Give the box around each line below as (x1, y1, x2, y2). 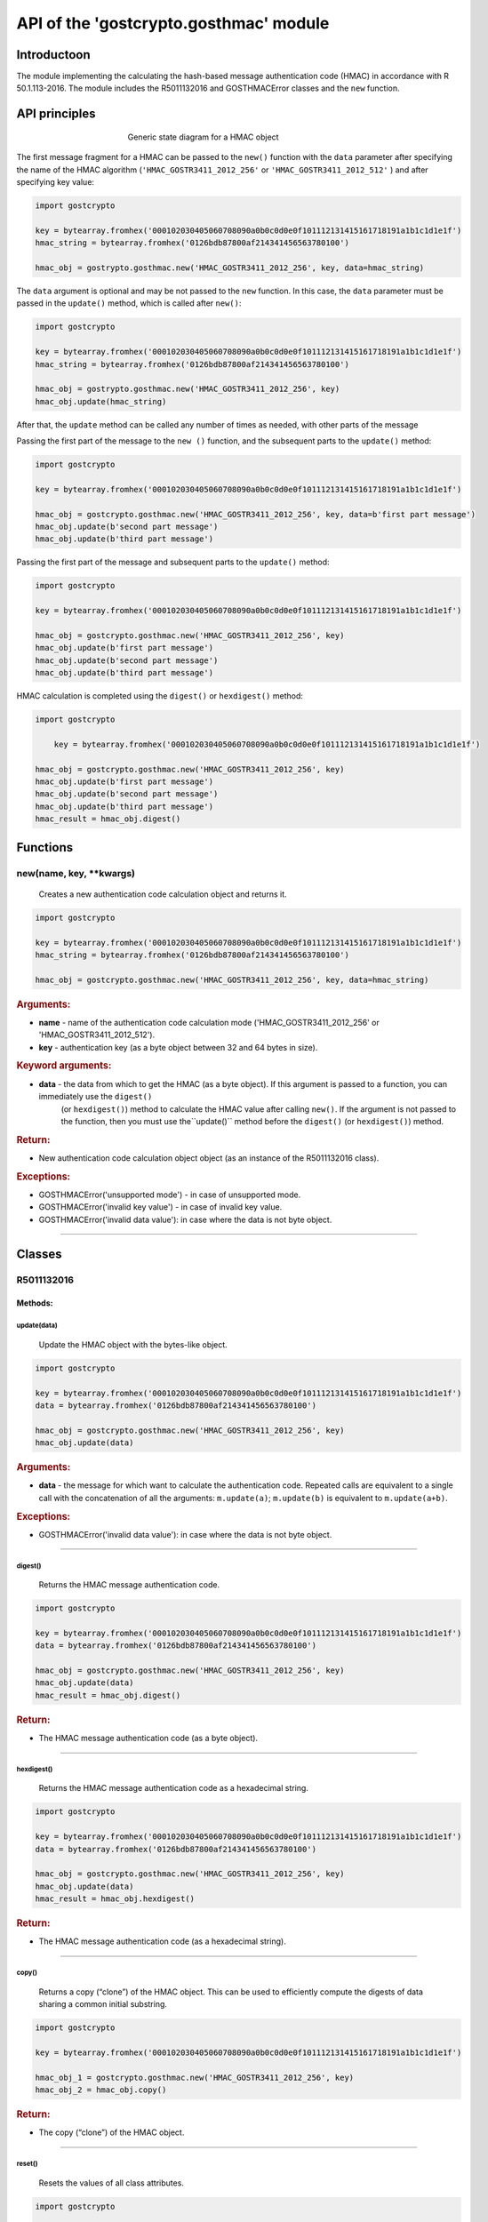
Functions (16, 840, 74, 855)
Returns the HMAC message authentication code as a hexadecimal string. (38, 1783, 308, 1794)
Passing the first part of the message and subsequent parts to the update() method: (16, 556, 330, 568)
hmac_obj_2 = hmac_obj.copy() (35, 2085, 167, 2095)
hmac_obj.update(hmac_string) (35, 396, 167, 406)
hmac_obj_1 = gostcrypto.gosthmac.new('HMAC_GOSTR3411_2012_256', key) (35, 2072, 355, 2082)
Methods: (16, 1298, 53, 1308)
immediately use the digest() (38, 1091, 153, 1102)
